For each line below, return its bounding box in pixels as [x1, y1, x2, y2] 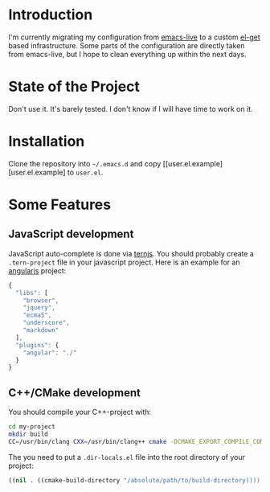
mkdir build [8, 430, 48, 438]
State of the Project [8, 78, 141, 96]
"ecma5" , [22, 311, 52, 319]
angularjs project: [8, 265, 67, 275]
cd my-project [8, 423, 56, 431]
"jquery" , [22, 304, 56, 312]
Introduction [8, 6, 93, 24]
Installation [8, 133, 85, 150]
